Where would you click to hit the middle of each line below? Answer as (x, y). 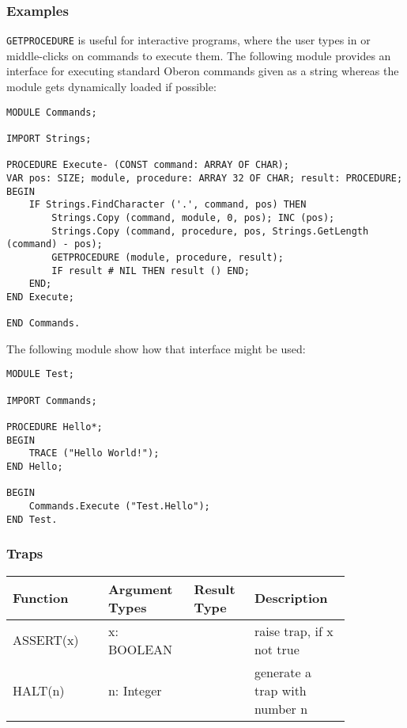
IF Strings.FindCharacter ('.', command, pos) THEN (168, 205)
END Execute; (40, 297)
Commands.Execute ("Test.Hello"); (119, 506)
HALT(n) (39, 690)
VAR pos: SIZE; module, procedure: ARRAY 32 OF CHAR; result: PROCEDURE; (205, 178)
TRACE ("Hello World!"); (94, 454)
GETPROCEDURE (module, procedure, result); (168, 257)
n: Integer (135, 690)
